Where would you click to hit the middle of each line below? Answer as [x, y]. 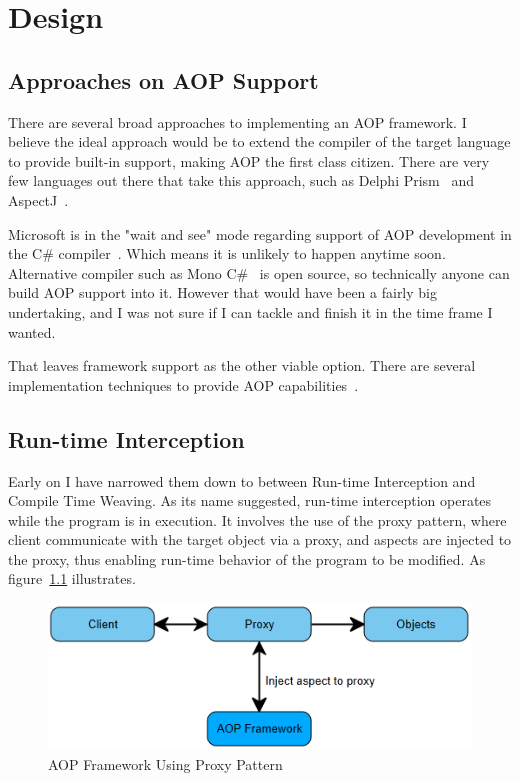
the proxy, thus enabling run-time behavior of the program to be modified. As [247, 558]
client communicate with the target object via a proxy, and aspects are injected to [260, 539]
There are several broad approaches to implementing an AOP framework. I [237, 121]
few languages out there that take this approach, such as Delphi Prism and [241, 180]
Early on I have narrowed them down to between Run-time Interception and [242, 480]
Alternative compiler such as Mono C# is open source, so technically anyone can [259, 272]
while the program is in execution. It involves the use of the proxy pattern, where [257, 519]
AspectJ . [38, 199]
